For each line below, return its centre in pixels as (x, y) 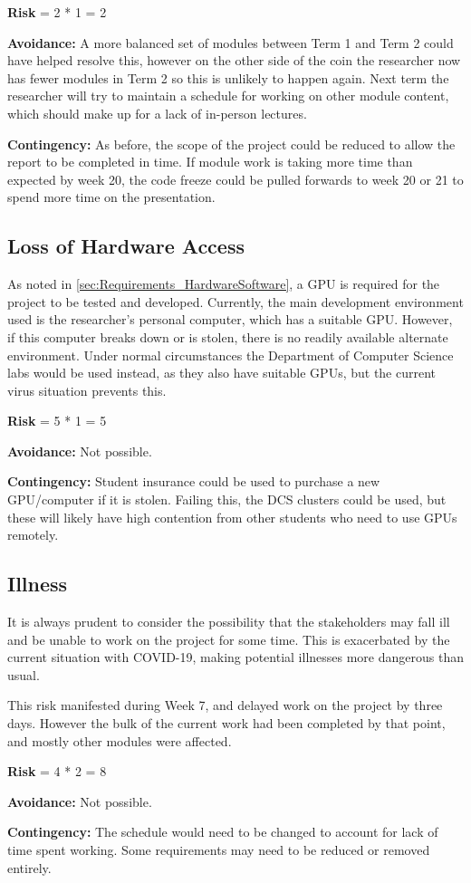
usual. (24, 674)
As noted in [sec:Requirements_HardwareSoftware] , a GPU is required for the (224, 284)
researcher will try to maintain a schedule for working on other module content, (228, 96)
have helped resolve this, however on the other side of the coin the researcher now (234, 60)
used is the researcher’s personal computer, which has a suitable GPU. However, (230, 319)
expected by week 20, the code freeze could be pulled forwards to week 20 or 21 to (235, 179)
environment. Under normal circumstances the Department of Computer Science (231, 355)
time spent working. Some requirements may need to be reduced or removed (219, 849)
